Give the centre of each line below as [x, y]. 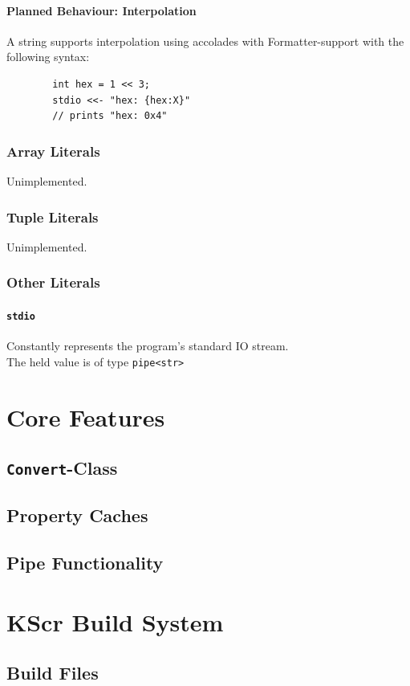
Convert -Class [62, 468]
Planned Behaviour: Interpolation [101, 10]
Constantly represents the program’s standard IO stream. [148, 346]
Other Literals [53, 282]
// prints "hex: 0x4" [110, 116]
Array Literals [53, 151]
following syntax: [48, 57]
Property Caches [77, 515]
